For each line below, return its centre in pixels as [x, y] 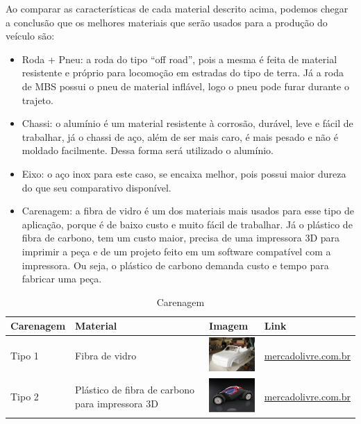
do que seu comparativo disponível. [96, 187]
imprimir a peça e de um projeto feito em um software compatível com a [176, 251]
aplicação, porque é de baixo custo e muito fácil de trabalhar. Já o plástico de [187, 224]
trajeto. [37, 100]
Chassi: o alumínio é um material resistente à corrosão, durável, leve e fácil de [187, 123]
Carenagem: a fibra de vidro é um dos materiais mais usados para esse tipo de [188, 211]
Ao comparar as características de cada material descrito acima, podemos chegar [177, 8]
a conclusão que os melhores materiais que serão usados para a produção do [167, 22]
